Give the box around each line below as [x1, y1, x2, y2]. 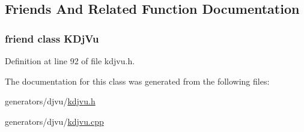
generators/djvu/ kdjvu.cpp [5, 115, 104, 127]
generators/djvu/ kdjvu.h [5, 95, 96, 107]
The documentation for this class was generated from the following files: [5, 74, 270, 87]
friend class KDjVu [5, 31, 99, 46]
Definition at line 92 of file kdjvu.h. [5, 55, 135, 67]
